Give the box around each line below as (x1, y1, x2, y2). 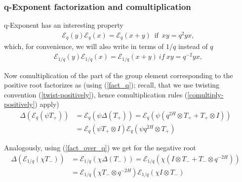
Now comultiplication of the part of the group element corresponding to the (4, 70, 233, 80)
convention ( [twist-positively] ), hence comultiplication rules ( (4, 89, 188, 99)
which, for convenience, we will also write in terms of (4, 41, 164, 51)
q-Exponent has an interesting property (4, 20, 123, 30)
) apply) (35, 99, 59, 109)
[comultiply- (187, 89, 224, 99)
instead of (178, 41, 208, 51)
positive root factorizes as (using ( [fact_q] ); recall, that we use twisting (4, 80, 220, 90)
